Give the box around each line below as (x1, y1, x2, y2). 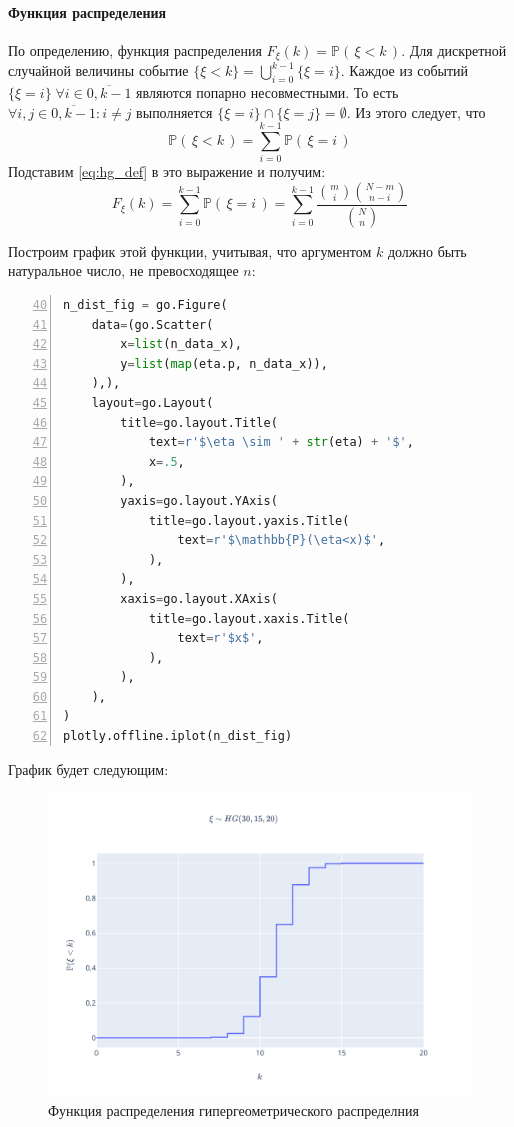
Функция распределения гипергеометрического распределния (48, 1099, 419, 1120)
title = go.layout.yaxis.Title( (148, 513, 350, 528)
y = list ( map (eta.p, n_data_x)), (120, 356, 328, 371)
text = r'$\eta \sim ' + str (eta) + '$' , (148, 435, 414, 450)
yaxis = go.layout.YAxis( (120, 493, 278, 508)
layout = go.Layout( (91, 395, 214, 410)
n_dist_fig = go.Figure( (63, 298, 228, 313)
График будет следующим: (8, 758, 169, 779)
